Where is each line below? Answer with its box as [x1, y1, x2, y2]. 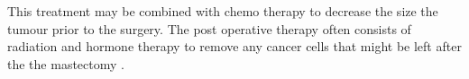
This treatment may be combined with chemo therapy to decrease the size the [7, 2, 438, 20]
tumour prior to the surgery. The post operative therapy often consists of [7, 19, 411, 38]
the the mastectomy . [7, 54, 124, 73]
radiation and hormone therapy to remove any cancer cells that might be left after [7, 37, 462, 56]
